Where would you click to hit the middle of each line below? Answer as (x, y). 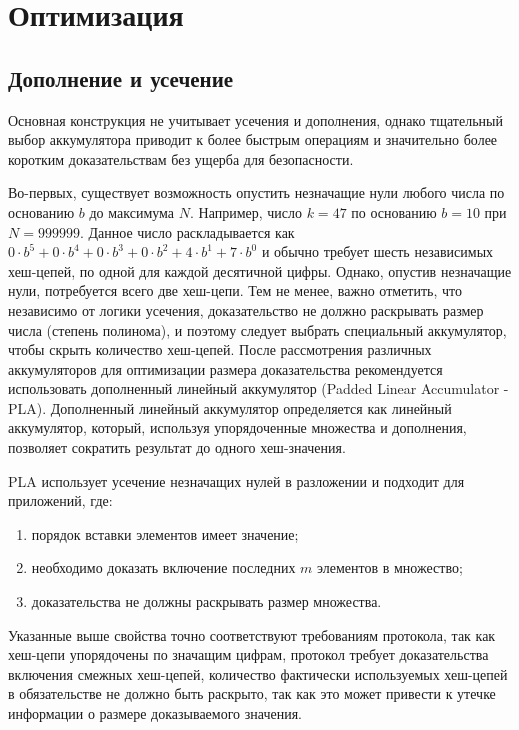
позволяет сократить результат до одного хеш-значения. (177, 447)
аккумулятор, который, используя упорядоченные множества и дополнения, (237, 427)
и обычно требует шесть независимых (377, 251)
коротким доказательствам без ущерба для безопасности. (181, 158)
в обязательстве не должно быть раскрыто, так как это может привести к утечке (252, 693)
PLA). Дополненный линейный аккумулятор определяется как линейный (230, 407)
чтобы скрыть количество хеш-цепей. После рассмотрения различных (220, 349)
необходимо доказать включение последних (163, 567)
